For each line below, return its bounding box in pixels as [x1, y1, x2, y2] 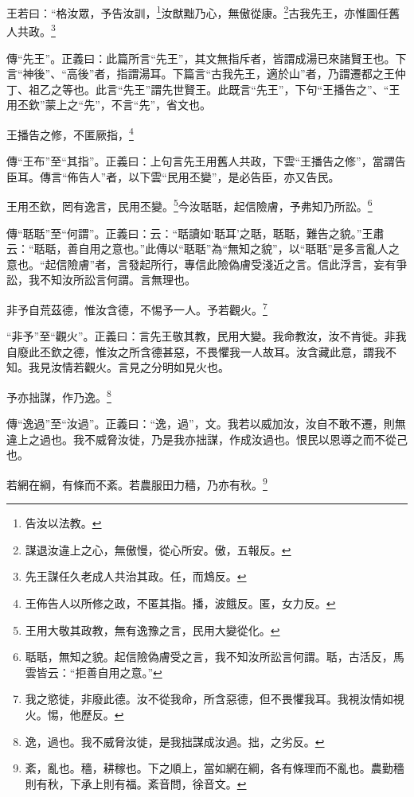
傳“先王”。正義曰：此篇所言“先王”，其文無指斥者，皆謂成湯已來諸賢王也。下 [6, 49, 407, 66]
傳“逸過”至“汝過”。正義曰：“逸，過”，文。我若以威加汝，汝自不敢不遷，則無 [6, 415, 406, 432]
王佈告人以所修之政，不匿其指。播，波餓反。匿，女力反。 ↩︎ [25, 595, 336, 612]
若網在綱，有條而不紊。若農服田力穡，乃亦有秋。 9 [6, 474, 268, 492]
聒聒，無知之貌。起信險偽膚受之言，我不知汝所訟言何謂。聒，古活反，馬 [25, 648, 404, 665]
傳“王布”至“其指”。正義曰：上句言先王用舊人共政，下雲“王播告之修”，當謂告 [6, 153, 406, 169]
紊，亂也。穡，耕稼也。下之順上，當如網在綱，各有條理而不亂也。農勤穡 [25, 760, 404, 776]
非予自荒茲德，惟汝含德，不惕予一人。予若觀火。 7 [6, 298, 268, 317]
